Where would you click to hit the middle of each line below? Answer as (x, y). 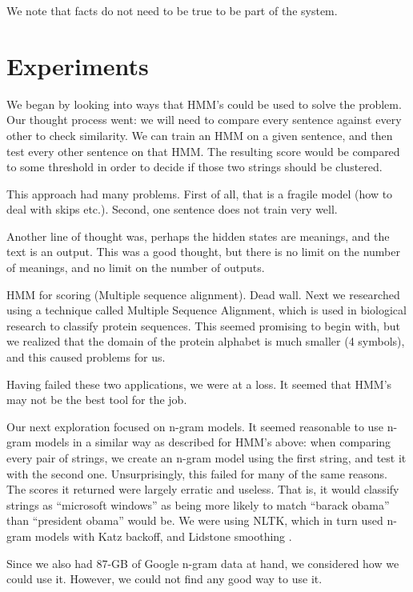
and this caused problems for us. (86, 357)
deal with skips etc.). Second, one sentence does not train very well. (172, 209)
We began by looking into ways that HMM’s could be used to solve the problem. (204, 104)
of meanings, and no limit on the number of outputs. (136, 268)
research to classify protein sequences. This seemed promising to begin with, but (203, 325)
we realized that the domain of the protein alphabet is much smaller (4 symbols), (206, 341)
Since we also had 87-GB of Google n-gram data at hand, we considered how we (203, 563)
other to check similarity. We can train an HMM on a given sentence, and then (200, 135)
